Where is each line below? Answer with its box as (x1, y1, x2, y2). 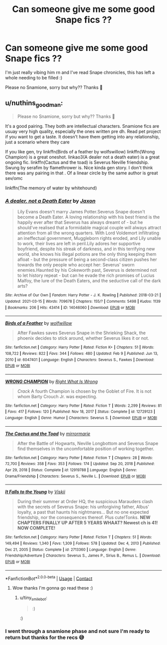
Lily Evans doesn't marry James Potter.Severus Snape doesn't (17, 209, 145, 215)
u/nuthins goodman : (5, 99, 63, 108)
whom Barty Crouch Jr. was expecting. (17, 393, 97, 399)
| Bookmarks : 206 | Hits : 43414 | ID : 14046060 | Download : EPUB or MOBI (5, 305, 135, 310)
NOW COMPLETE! (17, 525, 56, 531)
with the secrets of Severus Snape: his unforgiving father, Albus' (17, 504, 150, 510)
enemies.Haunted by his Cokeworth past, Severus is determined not (17, 267, 157, 273)
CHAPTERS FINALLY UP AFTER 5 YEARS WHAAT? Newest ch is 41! (17, 520, 158, 526)
